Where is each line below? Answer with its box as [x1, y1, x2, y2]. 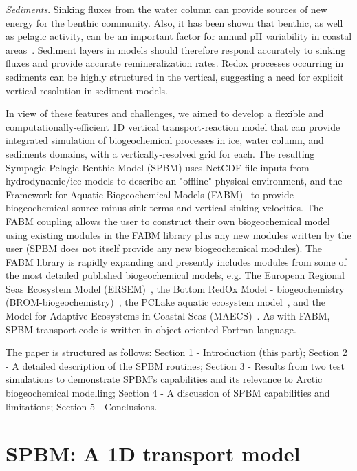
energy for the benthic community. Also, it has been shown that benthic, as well [6, 15, 343, 30]
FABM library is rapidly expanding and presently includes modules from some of [6, 254, 347, 269]
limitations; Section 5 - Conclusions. [6, 399, 158, 413]
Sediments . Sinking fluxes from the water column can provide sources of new [6, 2, 327, 16]
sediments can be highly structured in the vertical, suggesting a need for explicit [6, 69, 344, 83]
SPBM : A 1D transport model [6, 439, 301, 468]
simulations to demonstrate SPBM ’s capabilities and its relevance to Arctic [6, 372, 323, 386]
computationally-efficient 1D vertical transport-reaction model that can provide [6, 119, 340, 134]
